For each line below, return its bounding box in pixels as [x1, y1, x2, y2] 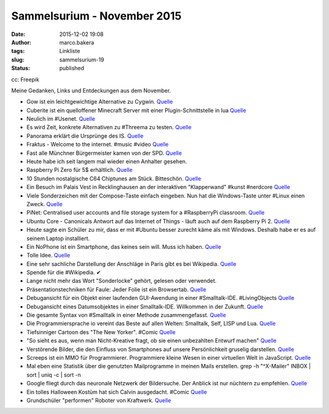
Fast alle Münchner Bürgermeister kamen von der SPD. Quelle [26, 149, 182, 157]
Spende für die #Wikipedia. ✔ [26, 269, 101, 276]
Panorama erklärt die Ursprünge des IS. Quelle [26, 132, 144, 140]
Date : [11, 30, 26, 38]
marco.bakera [59, 38, 94, 46]
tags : [11, 48, 25, 55]
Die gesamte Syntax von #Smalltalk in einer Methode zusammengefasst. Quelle [26, 312, 227, 319]
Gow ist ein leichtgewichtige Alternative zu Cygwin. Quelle [26, 98, 173, 105]
